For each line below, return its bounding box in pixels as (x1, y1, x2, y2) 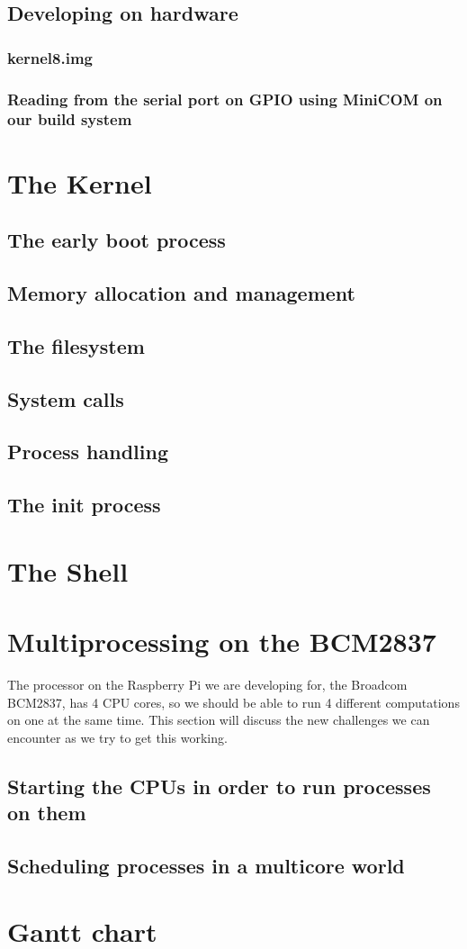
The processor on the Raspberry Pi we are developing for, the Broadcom (7, 674, 408, 693)
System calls (7, 384, 124, 412)
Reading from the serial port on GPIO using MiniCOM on (7, 87, 443, 110)
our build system (7, 108, 132, 131)
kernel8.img (7, 46, 93, 68)
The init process (7, 491, 161, 519)
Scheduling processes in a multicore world (7, 851, 405, 879)
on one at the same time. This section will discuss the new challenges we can (7, 710, 430, 729)
